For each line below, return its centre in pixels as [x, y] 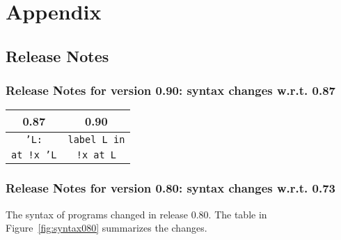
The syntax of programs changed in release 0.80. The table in [136, 214]
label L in [96, 140]
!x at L [96, 155]
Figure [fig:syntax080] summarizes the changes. [106, 228]
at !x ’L [34, 155]
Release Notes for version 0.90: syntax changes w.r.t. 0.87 [171, 90]
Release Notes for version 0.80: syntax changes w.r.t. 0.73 [171, 188]
